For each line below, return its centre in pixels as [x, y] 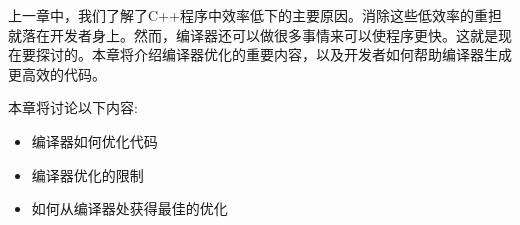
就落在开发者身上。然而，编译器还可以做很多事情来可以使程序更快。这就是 [253, 34]
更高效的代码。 [57, 73]
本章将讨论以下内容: [73, 107]
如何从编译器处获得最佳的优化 [129, 208]
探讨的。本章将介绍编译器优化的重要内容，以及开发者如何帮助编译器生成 [273, 54]
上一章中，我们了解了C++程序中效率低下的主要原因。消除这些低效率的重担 [255, 15]
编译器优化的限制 [87, 174]
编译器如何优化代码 [94, 140]
